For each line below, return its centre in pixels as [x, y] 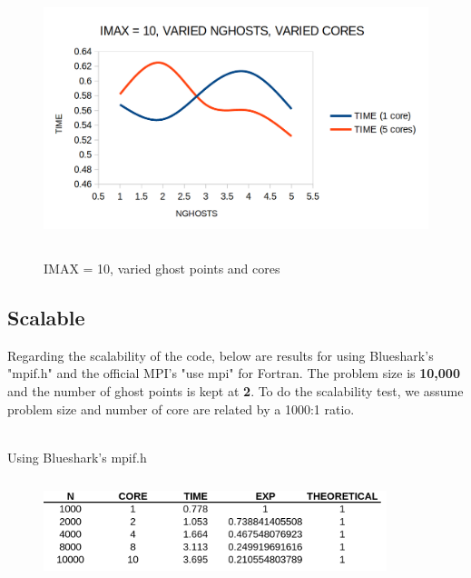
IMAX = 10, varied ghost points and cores [162, 268]
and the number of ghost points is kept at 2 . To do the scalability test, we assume [235, 390]
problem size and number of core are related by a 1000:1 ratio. [181, 409]
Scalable [46, 317]
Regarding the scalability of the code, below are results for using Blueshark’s [221, 355]
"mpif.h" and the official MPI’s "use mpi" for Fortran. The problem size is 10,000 [234, 373]
